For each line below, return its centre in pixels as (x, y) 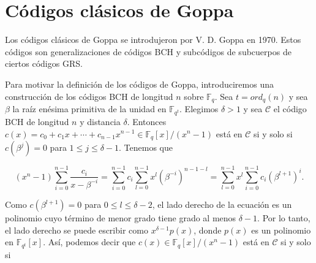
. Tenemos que (146, 147)
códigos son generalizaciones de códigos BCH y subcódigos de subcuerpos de (148, 51)
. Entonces (147, 121)
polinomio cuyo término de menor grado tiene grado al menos (121, 218)
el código (290, 108)
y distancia (100, 121)
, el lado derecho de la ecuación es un (222, 204)
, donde (208, 230)
